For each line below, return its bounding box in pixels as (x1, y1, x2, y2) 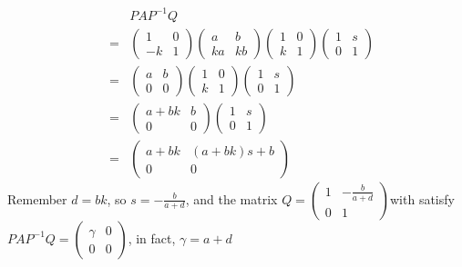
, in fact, (128, 228, 176, 247)
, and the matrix (185, 189, 278, 208)
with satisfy (389, 189, 455, 208)
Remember (7, 189, 67, 208)
